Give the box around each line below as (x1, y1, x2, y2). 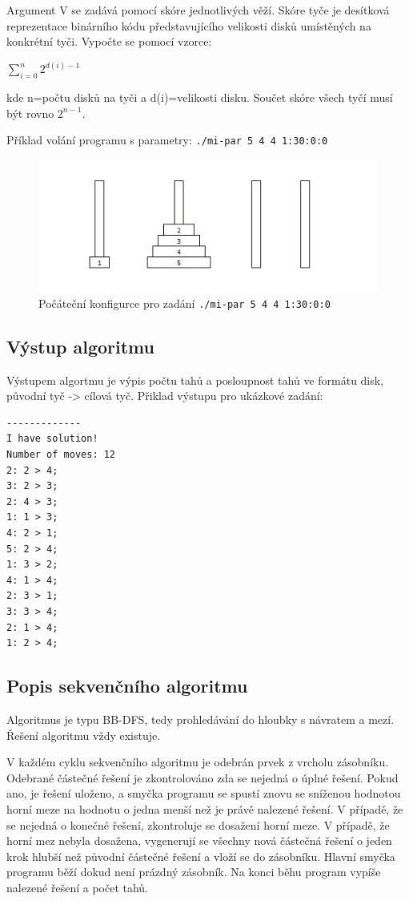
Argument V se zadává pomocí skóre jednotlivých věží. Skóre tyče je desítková (6, 2, 390, 18)
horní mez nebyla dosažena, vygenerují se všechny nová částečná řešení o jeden (6, 832, 392, 849)
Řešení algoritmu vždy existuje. (6, 726, 161, 743)
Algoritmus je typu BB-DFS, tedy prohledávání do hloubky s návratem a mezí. (6, 710, 395, 727)
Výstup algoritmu (6, 333, 154, 358)
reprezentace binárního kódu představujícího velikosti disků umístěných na (6, 17, 371, 34)
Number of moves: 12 (6, 449, 116, 461)
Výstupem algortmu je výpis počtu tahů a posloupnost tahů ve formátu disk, (6, 371, 384, 388)
